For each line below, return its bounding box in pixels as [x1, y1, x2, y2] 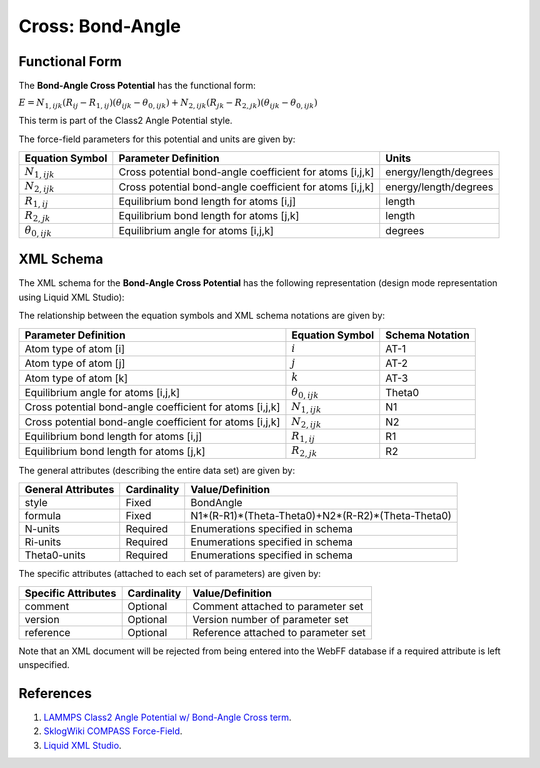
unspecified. [18, 658, 70, 670]
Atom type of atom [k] [24, 371, 129, 385]
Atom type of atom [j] [24, 356, 125, 370]
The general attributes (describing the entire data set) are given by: [18, 464, 295, 476]
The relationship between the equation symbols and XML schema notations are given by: [18, 310, 385, 322]
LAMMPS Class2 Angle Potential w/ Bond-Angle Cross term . [43, 711, 292, 723]
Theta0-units [24, 548, 86, 562]
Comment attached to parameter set [192, 599, 364, 613]
